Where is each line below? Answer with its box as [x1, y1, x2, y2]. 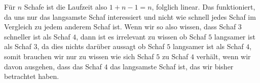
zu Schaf [162, 51, 189, 61]
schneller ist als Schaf [4, 31, 70, 41]
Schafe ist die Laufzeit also [24, 2, 107, 12]
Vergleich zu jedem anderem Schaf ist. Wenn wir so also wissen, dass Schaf [4, 21, 236, 32]
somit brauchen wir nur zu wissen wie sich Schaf [4, 51, 154, 61]
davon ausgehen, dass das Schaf [4, 61, 102, 71]
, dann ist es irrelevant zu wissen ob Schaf [76, 31, 206, 41]
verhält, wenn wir [196, 51, 251, 61]
